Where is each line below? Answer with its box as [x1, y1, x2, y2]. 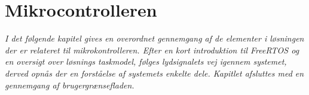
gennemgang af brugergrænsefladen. [5, 78, 134, 91]
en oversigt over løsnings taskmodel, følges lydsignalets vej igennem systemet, [5, 55, 287, 68]
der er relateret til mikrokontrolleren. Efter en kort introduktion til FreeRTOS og [5, 43, 299, 56]
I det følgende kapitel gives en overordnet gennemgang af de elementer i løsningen [5, 32, 304, 45]
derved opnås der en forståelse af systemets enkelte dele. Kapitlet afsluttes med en [5, 66, 304, 79]
